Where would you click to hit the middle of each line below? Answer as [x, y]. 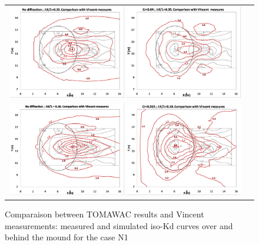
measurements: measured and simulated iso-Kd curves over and [119, 225]
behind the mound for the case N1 [67, 237]
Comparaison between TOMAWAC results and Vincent [104, 214]
